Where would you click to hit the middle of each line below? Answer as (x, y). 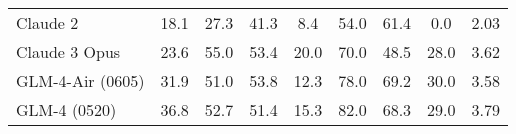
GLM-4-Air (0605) (80, 80)
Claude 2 (47, 22)
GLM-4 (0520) (66, 109)
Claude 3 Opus (68, 51)
